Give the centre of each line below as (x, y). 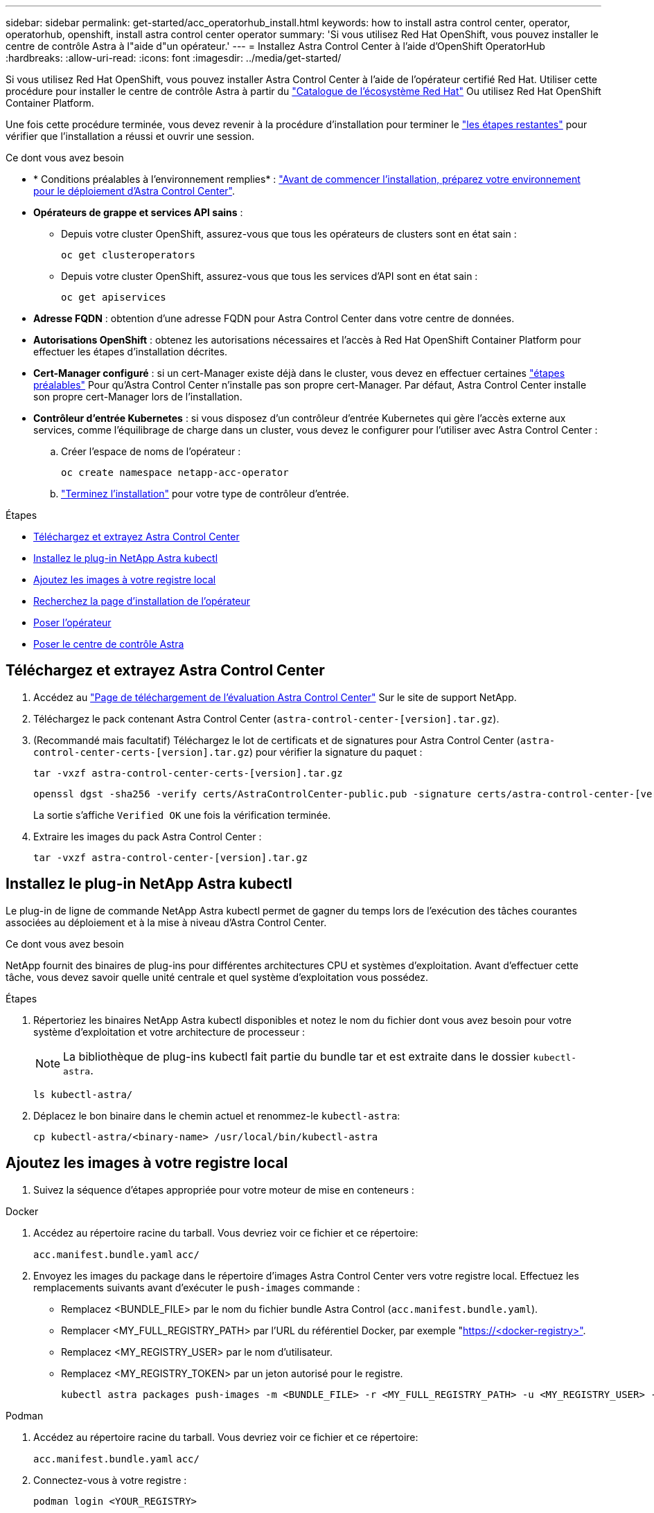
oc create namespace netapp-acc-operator (175, 472)
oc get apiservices (114, 297)
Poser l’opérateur (72, 622)
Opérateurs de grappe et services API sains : (138, 212)
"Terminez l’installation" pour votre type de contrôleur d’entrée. (205, 494)
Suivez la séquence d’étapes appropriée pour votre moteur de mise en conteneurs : (224, 1189)
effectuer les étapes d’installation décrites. (131, 352)
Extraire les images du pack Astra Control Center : (148, 836)
